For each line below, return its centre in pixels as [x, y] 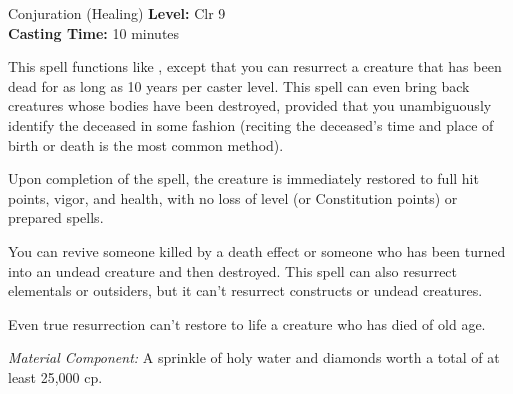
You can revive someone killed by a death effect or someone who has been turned [257, 250]
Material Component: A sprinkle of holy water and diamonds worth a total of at [254, 357]
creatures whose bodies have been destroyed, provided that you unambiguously [250, 105]
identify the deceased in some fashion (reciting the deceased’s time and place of [251, 124]
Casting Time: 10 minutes [94, 32]
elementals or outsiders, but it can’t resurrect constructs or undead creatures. [245, 290]
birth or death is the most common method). [146, 144]
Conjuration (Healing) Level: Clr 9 [117, 13]
